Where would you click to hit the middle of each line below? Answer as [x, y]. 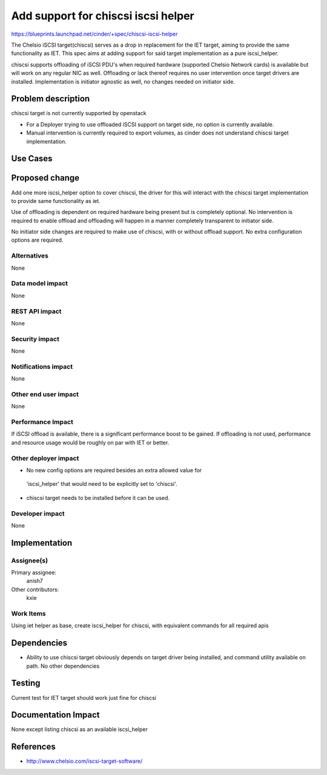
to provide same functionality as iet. [56, 201]
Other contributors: [35, 589]
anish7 [35, 581]
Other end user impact [45, 394]
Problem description [51, 99]
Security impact [35, 339]
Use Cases [32, 158]
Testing [26, 683]
